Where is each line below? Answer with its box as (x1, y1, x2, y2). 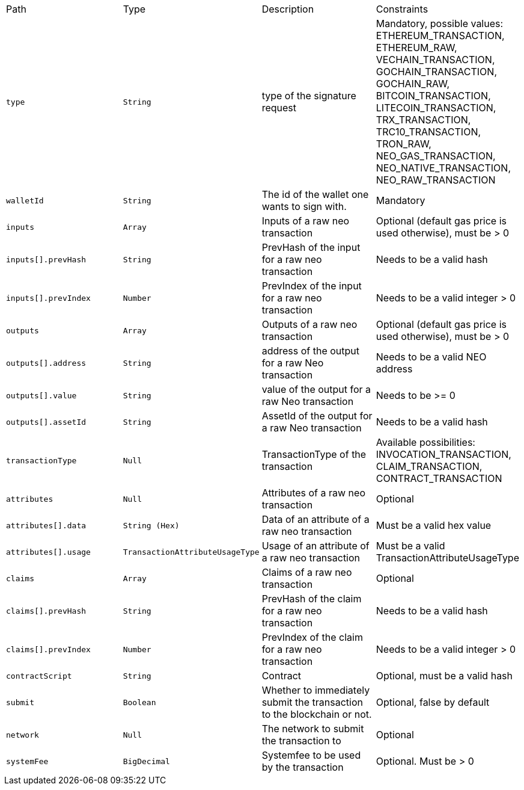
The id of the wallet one (261, 188, 369, 200)
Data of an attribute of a (261, 513, 370, 525)
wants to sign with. (261, 200, 347, 212)
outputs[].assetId (6, 417, 87, 427)
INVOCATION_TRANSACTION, (376, 448, 511, 460)
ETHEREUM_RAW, (376, 42, 457, 54)
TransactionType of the (261, 448, 367, 460)
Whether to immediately (261, 684, 370, 696)
